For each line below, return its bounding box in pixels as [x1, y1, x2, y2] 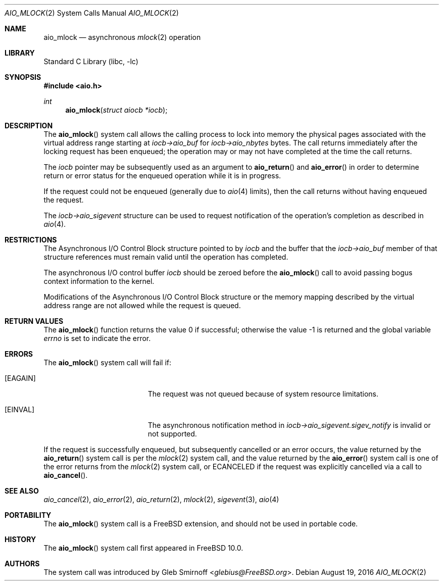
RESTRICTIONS [5, 235, 57, 244]
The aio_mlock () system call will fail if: [43, 358, 172, 367]
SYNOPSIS [5, 73, 41, 81]
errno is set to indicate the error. [43, 334, 151, 343]
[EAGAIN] [5, 374, 36, 382]
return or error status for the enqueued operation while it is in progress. [43, 171, 281, 180]
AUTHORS [5, 559, 40, 568]
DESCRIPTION [5, 121, 53, 130]
